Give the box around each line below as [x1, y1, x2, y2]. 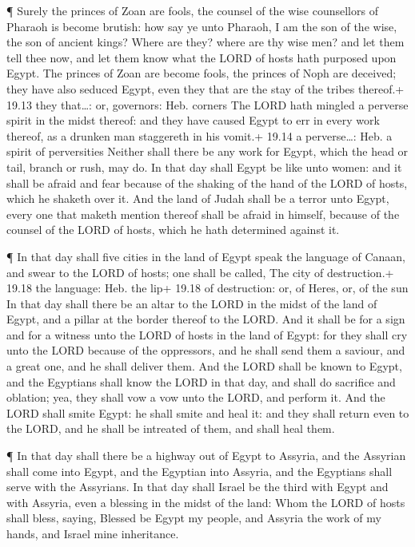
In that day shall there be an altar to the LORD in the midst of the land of [6, 295, 377, 311]
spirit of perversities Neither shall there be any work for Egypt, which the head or [6, 143, 409, 160]
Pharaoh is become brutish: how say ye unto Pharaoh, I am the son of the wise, [6, 18, 397, 34]
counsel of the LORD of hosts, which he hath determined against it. [6, 221, 340, 238]
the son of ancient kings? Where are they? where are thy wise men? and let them [6, 34, 405, 50]
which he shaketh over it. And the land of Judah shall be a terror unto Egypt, [6, 190, 389, 207]
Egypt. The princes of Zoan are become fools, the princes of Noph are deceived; [6, 65, 397, 81]
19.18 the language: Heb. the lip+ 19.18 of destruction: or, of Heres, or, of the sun [6, 279, 409, 296]
